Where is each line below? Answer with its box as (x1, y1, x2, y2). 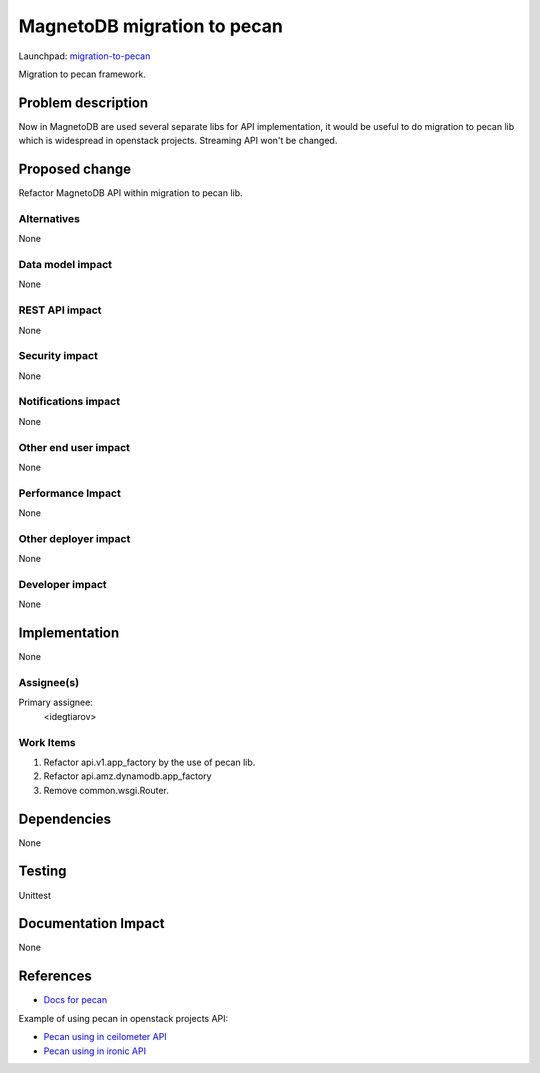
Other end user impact (18, 440, 130, 454)
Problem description (18, 94, 149, 111)
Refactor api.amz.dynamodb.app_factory (43, 770, 212, 782)
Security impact (18, 349, 99, 363)
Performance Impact (18, 486, 122, 500)
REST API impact (18, 303, 102, 317)
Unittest (18, 889, 52, 901)
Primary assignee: (18, 696, 94, 709)
